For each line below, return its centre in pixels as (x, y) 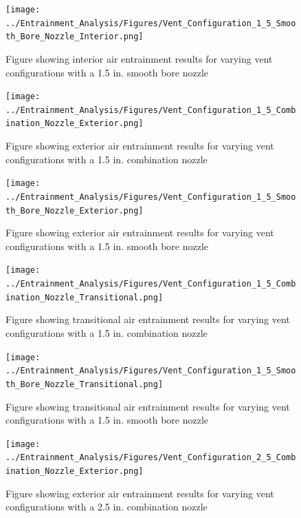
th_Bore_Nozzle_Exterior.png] (75, 210)
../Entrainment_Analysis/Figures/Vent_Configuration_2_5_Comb (151, 458)
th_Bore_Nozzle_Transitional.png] (85, 384)
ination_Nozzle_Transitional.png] (85, 297)
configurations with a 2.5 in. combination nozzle (107, 507)
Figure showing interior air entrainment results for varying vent (139, 58)
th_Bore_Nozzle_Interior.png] (75, 37)
